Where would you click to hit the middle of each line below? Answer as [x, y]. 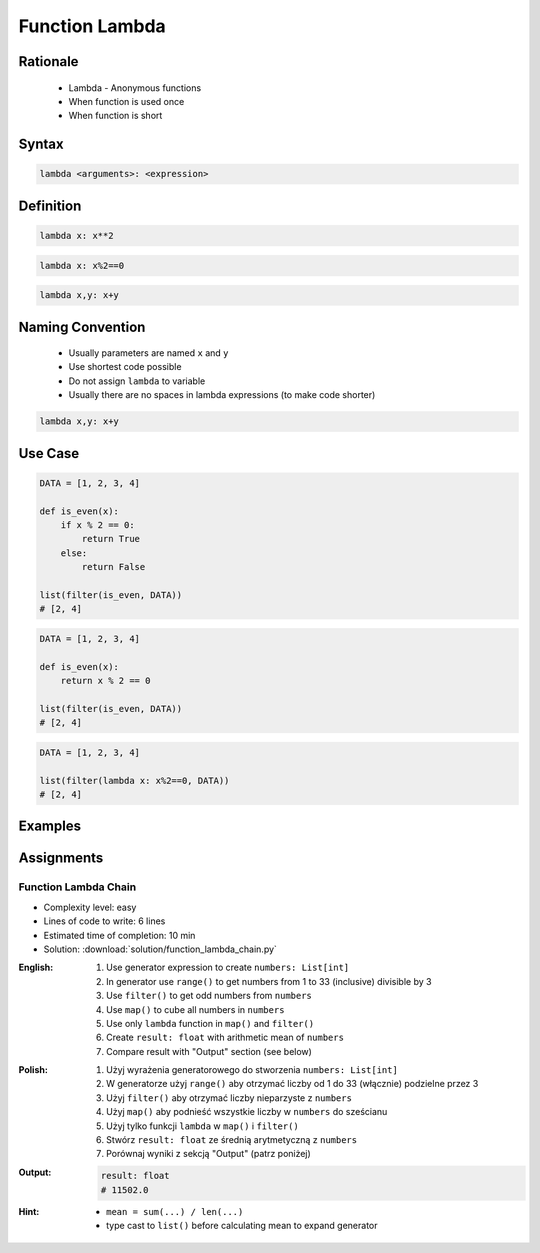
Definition [50, 205]
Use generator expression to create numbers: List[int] [228, 967]
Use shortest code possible [125, 367]
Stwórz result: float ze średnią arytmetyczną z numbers [232, 1140]
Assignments [61, 858]
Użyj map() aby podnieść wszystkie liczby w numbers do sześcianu [247, 1112]
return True [110, 539]
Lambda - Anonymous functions [135, 87]
